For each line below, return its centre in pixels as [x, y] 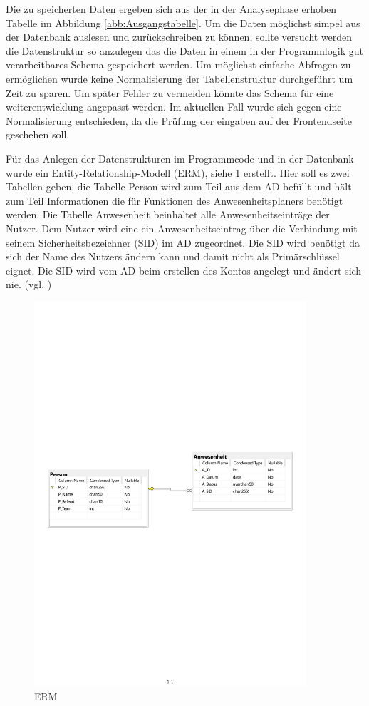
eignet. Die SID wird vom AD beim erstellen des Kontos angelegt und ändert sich [184, 270]
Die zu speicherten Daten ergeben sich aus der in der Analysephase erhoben [171, 9]
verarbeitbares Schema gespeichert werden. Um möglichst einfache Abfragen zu [178, 65]
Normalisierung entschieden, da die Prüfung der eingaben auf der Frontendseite [179, 120]
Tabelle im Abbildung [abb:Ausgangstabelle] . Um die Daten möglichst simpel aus [183, 22]
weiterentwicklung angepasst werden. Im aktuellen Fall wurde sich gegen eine [174, 107]
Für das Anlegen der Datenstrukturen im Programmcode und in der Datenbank [180, 158]
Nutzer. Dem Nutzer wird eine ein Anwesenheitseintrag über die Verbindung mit [182, 228]
